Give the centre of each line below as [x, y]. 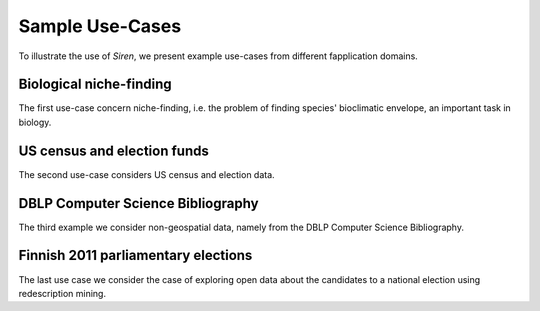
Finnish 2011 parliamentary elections [135, 255]
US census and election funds [113, 150]
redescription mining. [62, 293]
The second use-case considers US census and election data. [146, 174]
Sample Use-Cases [100, 26]
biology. [35, 122]
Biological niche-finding [95, 84]
